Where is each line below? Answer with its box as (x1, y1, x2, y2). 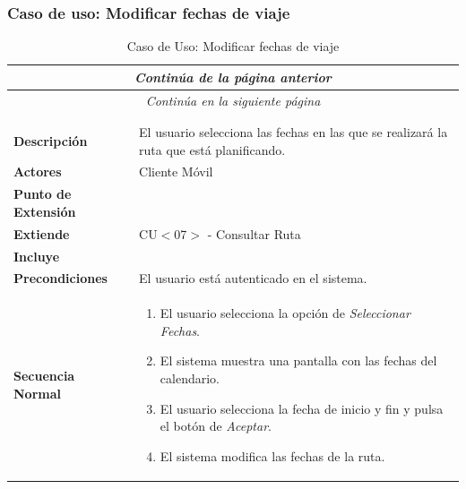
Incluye (13, 246, 60, 265)
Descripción (13, 131, 88, 150)
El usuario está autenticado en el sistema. (139, 269, 367, 287)
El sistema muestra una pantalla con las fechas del (160, 351, 437, 370)
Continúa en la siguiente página (145, 90, 321, 109)
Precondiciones (13, 269, 108, 287)
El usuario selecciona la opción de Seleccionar (160, 304, 410, 322)
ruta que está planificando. (139, 140, 286, 159)
